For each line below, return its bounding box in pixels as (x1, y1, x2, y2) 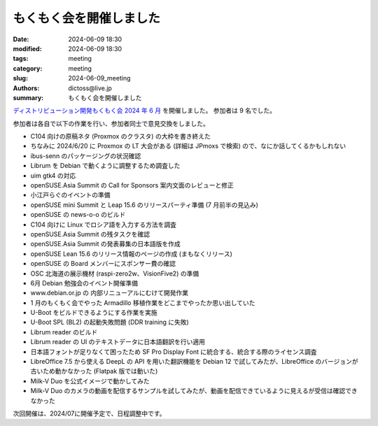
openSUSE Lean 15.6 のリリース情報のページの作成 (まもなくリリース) (30, 249, 232, 258)
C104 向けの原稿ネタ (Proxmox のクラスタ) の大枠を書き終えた (30, 132, 211, 141)
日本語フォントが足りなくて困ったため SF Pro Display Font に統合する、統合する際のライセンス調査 (30, 347, 317, 356)
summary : (13, 93, 44, 101)
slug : (13, 74, 28, 83)
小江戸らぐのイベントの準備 (30, 191, 111, 199)
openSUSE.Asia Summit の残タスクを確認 (30, 229, 150, 238)
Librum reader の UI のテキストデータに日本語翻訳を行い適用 (30, 338, 206, 346)
